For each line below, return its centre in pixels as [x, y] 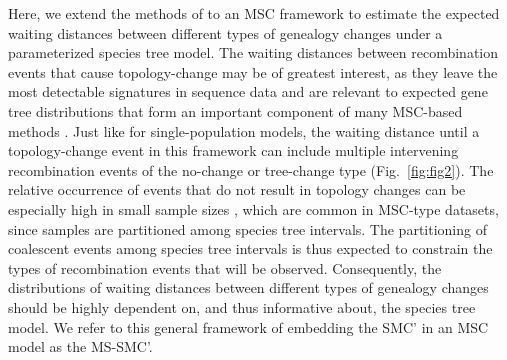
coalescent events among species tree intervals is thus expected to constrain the [250, 248]
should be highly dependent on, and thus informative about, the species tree [242, 306]
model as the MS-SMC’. [80, 346]
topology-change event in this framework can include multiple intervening [233, 150]
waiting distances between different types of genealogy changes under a [225, 32]
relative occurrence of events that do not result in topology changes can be [237, 189]
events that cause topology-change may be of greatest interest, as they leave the [253, 71]
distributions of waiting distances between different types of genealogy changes [248, 287]
